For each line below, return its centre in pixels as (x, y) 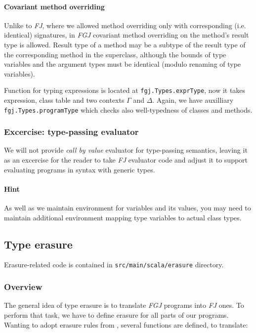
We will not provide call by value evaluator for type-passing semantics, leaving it (126, 150)
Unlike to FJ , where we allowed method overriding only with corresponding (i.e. (125, 25)
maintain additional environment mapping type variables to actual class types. (123, 217)
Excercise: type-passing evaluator (71, 132)
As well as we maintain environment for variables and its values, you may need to (128, 208)
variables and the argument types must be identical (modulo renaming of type (123, 64)
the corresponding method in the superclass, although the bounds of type (115, 54)
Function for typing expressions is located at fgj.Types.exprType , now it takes (125, 90)
